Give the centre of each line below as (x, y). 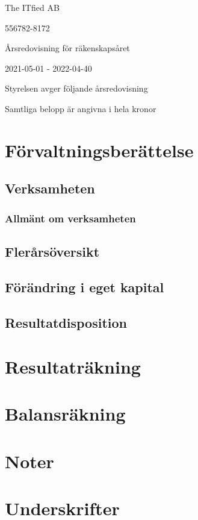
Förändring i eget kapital (85, 287)
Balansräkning (65, 414)
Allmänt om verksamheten (70, 218)
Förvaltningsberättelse (99, 150)
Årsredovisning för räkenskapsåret (67, 48)
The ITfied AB (32, 7)
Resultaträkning (73, 367)
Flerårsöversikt (52, 251)
